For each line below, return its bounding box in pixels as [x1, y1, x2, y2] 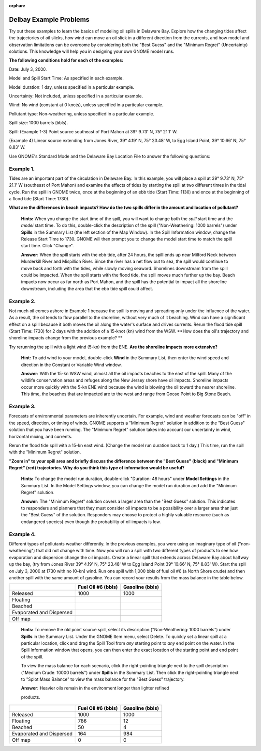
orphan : [9, 3, 26, 8]
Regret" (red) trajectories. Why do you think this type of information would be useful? [9, 465, 185, 471]
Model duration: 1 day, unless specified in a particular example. [9, 84, 135, 90]
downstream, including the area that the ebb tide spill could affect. [21, 286, 153, 291]
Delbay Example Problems [9, 15, 89, 24]
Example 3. [9, 403, 36, 410]
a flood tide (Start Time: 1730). [9, 196, 70, 202]
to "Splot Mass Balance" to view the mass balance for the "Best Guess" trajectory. [21, 676, 185, 682]
